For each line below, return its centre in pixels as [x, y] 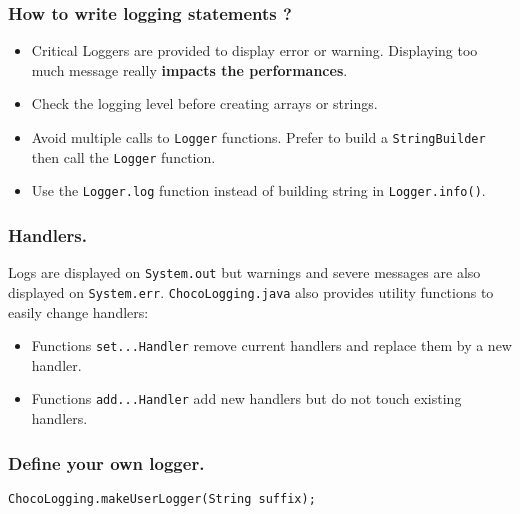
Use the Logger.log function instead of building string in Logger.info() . [258, 190]
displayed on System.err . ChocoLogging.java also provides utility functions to [251, 291]
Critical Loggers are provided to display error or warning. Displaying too [254, 50]
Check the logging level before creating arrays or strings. [204, 103]
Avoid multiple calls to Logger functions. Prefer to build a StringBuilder [258, 137]
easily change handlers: [78, 311]
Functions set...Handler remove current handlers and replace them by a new [271, 345]
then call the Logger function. [123, 156]
